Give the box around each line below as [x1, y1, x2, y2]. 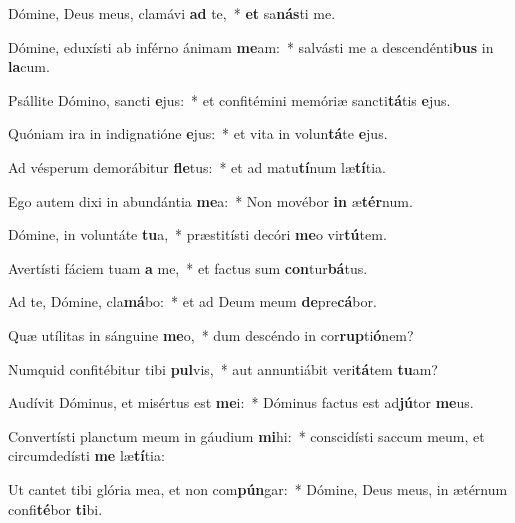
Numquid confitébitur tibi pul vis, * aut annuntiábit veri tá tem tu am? [8, 358, 438, 379]
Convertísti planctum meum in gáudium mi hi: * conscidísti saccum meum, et [8, 425, 485, 446]
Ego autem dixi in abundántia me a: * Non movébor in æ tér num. [8, 190, 413, 211]
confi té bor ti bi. [8, 498, 103, 519]
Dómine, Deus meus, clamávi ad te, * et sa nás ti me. [8, 3, 336, 23]
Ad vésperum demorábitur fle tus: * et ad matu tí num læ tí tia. [8, 156, 386, 177]
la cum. [8, 56, 50, 77]
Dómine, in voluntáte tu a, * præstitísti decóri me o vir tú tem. [8, 224, 387, 245]
